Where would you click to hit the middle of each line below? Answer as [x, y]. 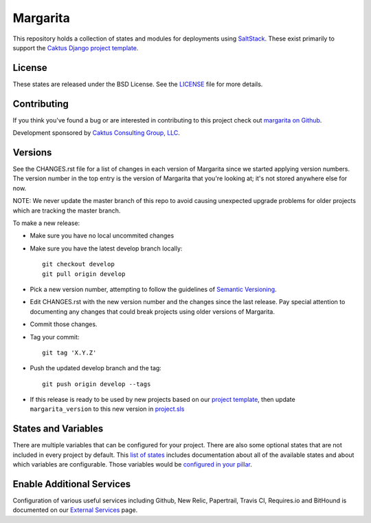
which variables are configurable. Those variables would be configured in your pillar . [132, 465]
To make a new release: [46, 223]
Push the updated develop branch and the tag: [95, 368]
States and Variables [58, 429]
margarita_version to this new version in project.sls [107, 409]
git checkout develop [78, 264]
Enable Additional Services [72, 484]
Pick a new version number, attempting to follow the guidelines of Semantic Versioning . [154, 289]
